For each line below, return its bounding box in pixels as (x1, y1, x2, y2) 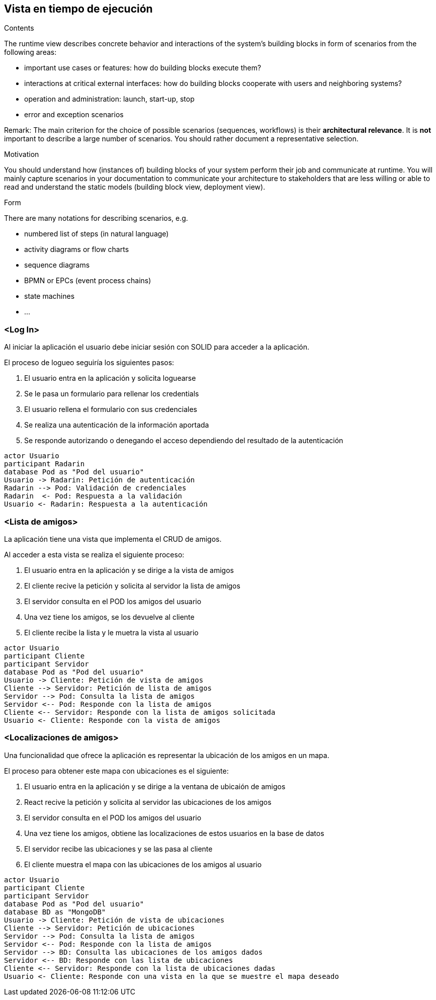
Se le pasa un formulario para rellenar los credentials (24, 389, 199, 398)
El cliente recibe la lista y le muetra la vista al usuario (24, 628, 199, 637)
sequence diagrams (24, 261, 90, 270)
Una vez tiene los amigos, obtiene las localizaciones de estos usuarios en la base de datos (24, 828, 324, 838)
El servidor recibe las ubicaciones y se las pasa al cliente (24, 844, 213, 853)
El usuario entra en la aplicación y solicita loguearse (24, 374, 196, 383)
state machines (24, 292, 75, 301)
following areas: (4, 48, 57, 57)
